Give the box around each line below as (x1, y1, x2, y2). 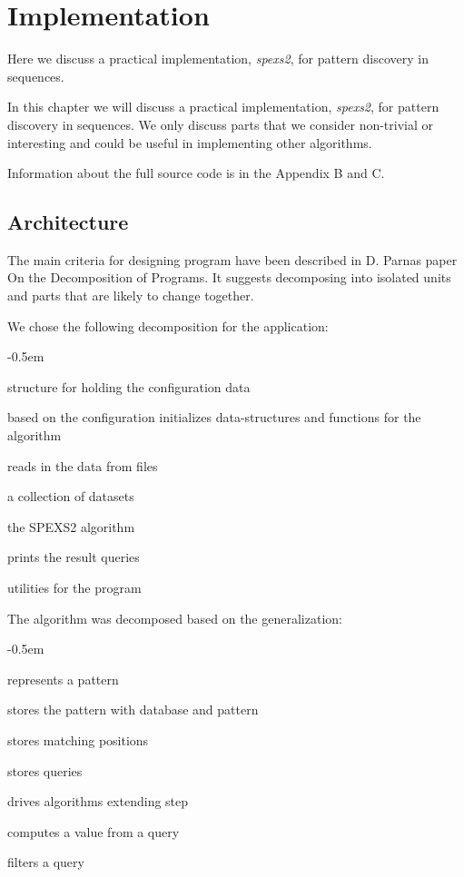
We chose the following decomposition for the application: (7, 316, 329, 335)
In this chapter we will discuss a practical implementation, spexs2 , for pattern (7, 97, 439, 116)
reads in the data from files (7, 456, 158, 475)
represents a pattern (7, 669, 119, 688)
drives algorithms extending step (7, 792, 189, 811)
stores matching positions (7, 730, 149, 749)
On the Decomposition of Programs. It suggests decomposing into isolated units (7, 268, 451, 287)
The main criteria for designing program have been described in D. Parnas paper (7, 250, 458, 269)
